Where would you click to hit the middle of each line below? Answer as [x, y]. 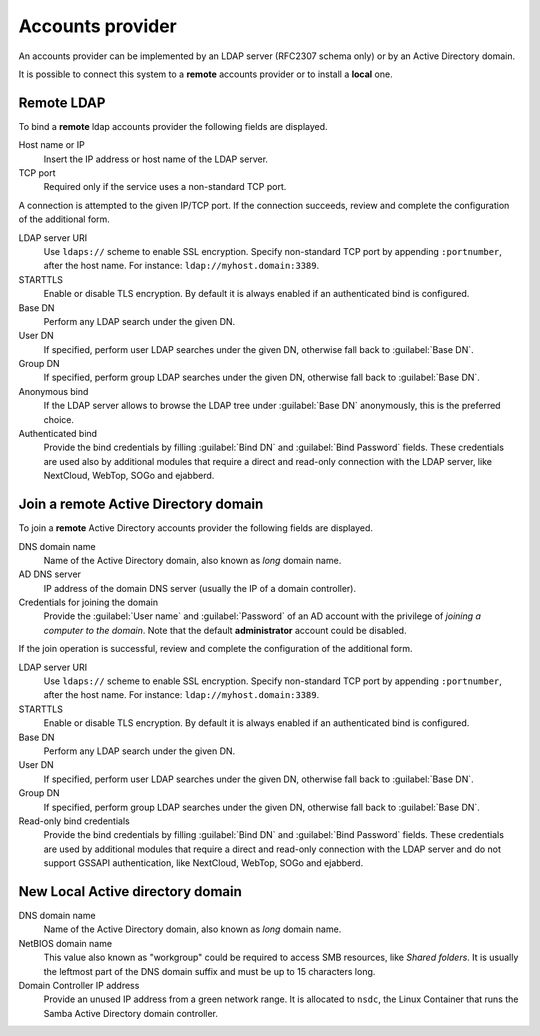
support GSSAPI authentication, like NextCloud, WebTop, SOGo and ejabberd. [203, 863]
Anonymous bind [53, 391]
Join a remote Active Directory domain [141, 504]
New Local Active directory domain [130, 891]
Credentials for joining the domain [88, 602]
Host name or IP [51, 145]
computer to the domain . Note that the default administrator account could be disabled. [225, 630]
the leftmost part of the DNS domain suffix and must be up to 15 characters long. [209, 971]
